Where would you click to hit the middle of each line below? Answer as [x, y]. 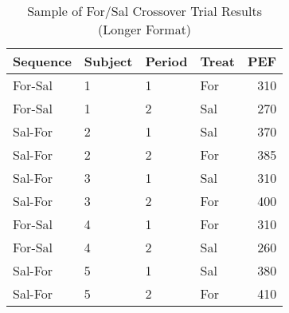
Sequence [42, 61]
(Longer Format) [145, 29]
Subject [108, 61]
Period [166, 61]
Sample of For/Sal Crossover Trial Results [144, 11]
